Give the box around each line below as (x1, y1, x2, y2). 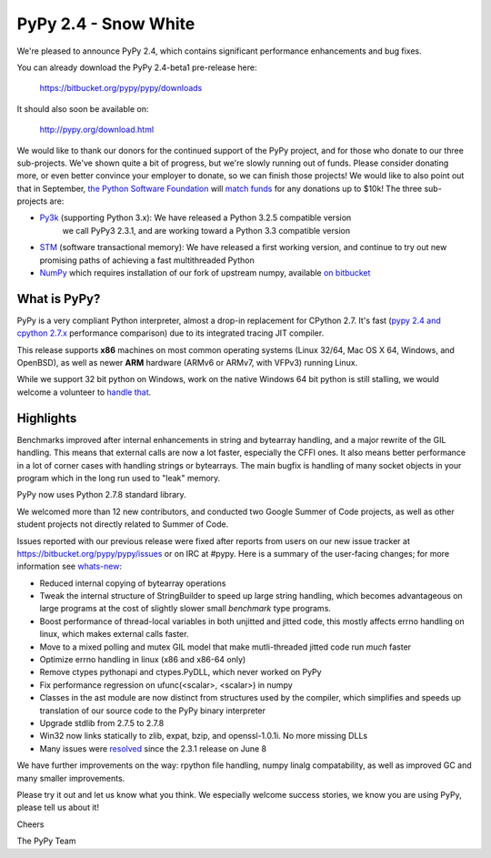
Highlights (16, 410, 77, 426)
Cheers (16, 819, 45, 830)
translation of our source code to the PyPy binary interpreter (39, 705, 266, 716)
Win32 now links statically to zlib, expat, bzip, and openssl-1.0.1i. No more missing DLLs (39, 731, 368, 742)
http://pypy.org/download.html (39, 124, 155, 136)
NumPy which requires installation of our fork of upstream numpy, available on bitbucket (39, 267, 371, 278)
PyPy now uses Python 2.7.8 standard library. (16, 490, 186, 500)
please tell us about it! (16, 802, 100, 813)
